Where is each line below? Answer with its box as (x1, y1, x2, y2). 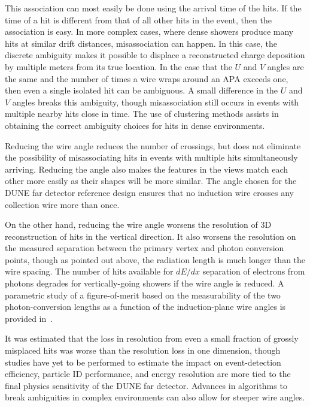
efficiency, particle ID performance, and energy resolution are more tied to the (5, 367, 291, 380)
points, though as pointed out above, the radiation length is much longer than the (5, 253, 306, 266)
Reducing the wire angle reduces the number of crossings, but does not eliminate (5, 139, 301, 152)
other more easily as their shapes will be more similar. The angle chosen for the (5, 174, 297, 187)
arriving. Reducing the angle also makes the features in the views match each (5, 162, 288, 175)
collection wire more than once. (5, 198, 120, 210)
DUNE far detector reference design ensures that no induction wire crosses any (5, 186, 294, 198)
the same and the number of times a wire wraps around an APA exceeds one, (5, 72, 288, 85)
